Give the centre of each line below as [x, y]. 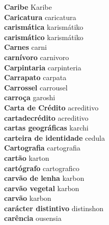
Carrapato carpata [35, 77]
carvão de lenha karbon [44, 178]
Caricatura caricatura [40, 17]
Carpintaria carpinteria [43, 67]
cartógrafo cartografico [42, 168]
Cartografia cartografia [42, 148]
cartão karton [27, 157]
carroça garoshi [30, 97]
